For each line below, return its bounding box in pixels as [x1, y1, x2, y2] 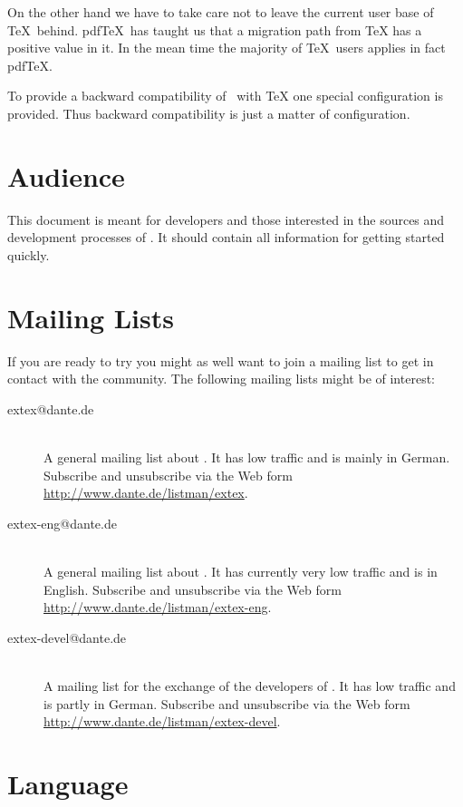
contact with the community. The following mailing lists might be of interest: [7, 369, 435, 388]
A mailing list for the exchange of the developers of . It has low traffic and [43, 676, 456, 695]
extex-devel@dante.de [7, 627, 127, 647]
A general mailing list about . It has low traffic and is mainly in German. [43, 447, 450, 466]
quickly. [7, 245, 50, 264]
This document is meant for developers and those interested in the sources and [7, 209, 445, 228]
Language [7, 764, 129, 802]
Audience [7, 157, 125, 194]
